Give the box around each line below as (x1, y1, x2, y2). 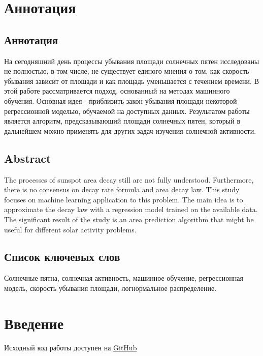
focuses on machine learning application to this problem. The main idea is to (4, 194, 243, 204)
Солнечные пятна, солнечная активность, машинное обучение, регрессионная (4, 273, 243, 283)
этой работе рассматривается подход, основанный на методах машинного (4, 85, 230, 96)
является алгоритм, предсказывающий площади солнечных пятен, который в (4, 115, 241, 126)
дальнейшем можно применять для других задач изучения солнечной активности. (4, 125, 256, 136)
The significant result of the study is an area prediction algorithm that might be (4, 214, 254, 224)
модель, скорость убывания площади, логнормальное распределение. (4, 282, 217, 293)
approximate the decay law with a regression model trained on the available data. (4, 204, 258, 215)
